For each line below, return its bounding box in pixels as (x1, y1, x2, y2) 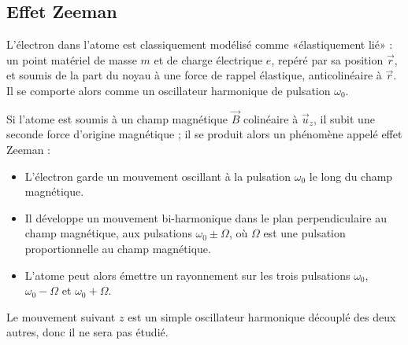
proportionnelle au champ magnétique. (24, 240, 211, 256)
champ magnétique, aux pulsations (24, 225, 192, 241)
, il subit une (313, 110, 375, 127)
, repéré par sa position (271, 51, 384, 68)
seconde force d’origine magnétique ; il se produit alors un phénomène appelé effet (6, 126, 402, 142)
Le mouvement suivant (6, 308, 116, 325)
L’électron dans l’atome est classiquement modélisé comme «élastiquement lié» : (6, 36, 393, 53)
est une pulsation (263, 225, 346, 241)
